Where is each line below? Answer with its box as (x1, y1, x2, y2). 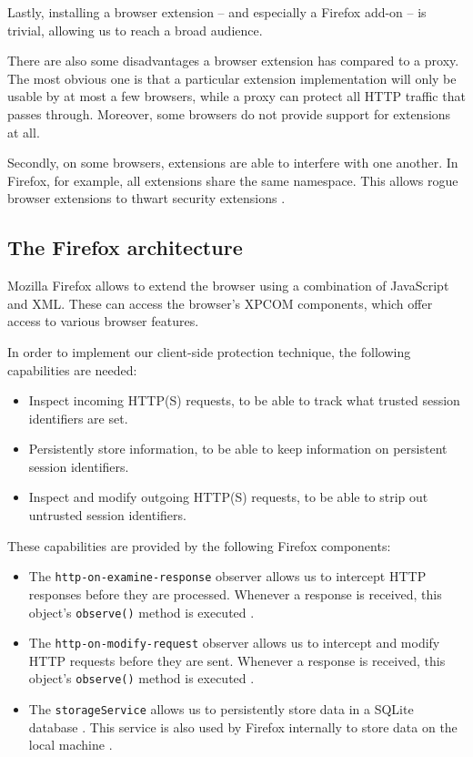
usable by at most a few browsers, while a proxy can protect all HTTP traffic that (7, 87, 466, 106)
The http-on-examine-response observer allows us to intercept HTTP (28, 567, 427, 586)
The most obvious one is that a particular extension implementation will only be (7, 68, 457, 87)
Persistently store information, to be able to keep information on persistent (28, 439, 448, 458)
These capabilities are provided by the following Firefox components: (7, 536, 391, 555)
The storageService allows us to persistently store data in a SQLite (28, 700, 414, 719)
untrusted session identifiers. (28, 506, 186, 525)
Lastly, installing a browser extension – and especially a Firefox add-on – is (7, 3, 427, 21)
